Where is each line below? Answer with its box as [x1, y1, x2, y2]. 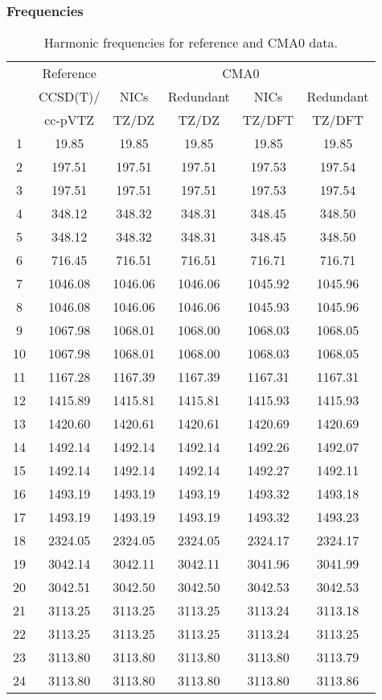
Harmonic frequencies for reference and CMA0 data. [43, 33, 338, 52]
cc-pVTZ [44, 110, 95, 130]
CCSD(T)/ [39, 87, 101, 106]
